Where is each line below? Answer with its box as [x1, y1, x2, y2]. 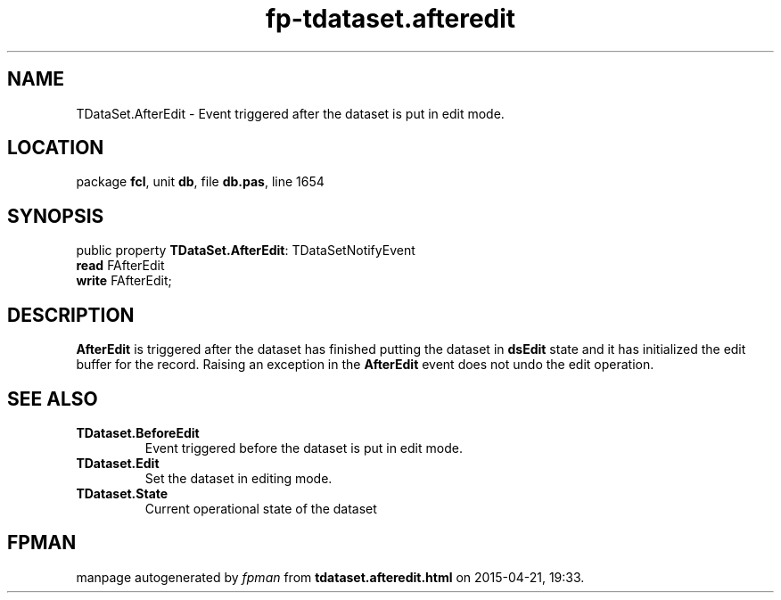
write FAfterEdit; [76, 273, 172, 289]
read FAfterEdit [76, 258, 165, 274]
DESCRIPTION [7, 303, 135, 326]
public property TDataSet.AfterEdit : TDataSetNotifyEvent [76, 242, 415, 259]
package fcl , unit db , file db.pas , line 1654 [76, 174, 325, 190]
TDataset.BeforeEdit [76, 424, 200, 440]
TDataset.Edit [76, 455, 160, 471]
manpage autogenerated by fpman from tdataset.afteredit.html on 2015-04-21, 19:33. [76, 569, 585, 585]
